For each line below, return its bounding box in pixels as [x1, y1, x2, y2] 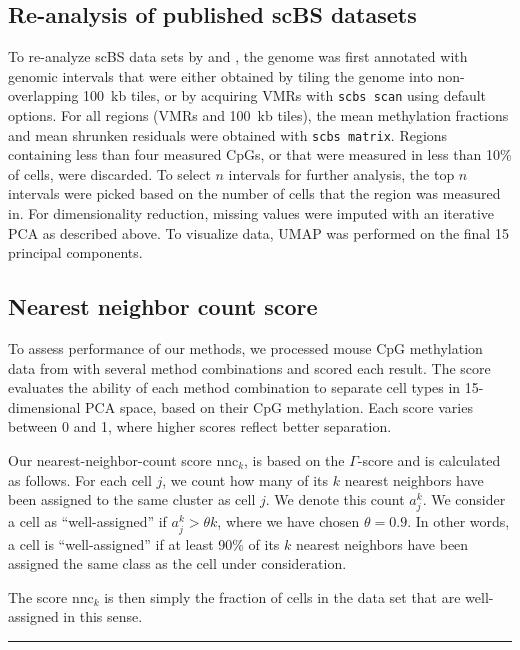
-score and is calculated [357, 450, 501, 471]
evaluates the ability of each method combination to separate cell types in [8, 377, 461, 398]
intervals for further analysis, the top [228, 163, 455, 184]
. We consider [422, 489, 506, 510]
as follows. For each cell [8, 469, 152, 490]
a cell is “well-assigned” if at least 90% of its [8, 533, 280, 554]
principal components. [8, 242, 143, 263]
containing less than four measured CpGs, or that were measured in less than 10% [8, 144, 512, 165]
